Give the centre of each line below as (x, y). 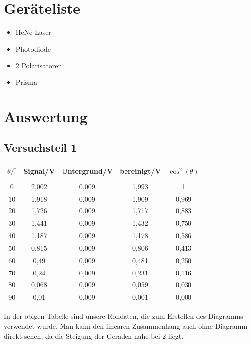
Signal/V (39, 171)
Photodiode (33, 48)
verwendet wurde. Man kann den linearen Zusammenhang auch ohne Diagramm (126, 325)
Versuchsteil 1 (41, 148)
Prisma (26, 82)
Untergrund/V (87, 171)
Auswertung (46, 116)
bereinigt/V (140, 171)
